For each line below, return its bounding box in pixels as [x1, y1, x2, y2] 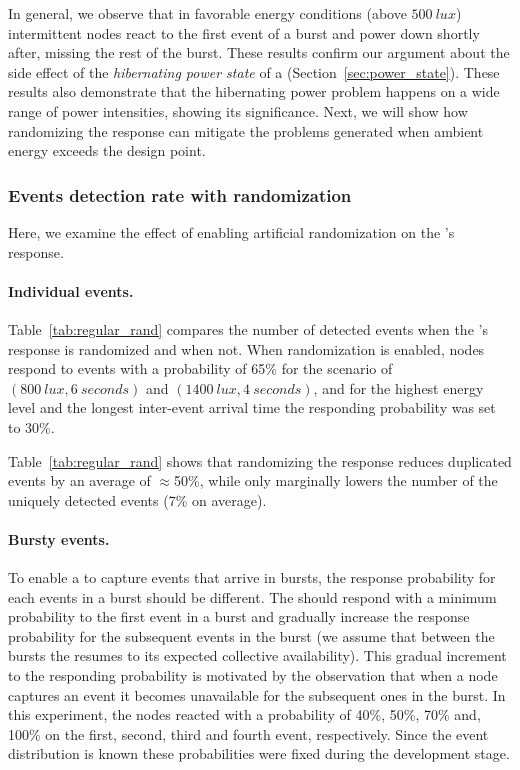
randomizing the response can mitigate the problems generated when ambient [8, 120, 484, 141]
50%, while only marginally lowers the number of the [174, 470, 498, 491]
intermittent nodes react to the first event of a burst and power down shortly [8, 22, 480, 43]
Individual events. [8, 280, 134, 301]
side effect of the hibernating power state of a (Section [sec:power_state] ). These [8, 61, 500, 82]
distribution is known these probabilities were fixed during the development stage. [8, 743, 510, 764]
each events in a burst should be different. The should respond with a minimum [8, 586, 497, 607]
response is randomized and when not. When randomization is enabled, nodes [8, 338, 485, 359]
